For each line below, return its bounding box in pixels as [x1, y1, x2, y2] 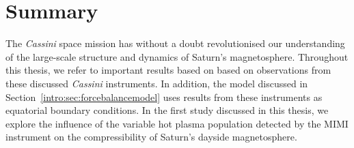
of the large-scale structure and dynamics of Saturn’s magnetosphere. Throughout [5, 49, 349, 63]
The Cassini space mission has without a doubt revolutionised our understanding [5, 36, 345, 50]
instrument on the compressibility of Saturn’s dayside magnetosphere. [5, 130, 297, 144]
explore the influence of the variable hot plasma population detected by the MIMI [5, 116, 349, 130]
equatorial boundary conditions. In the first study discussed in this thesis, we [5, 103, 329, 117]
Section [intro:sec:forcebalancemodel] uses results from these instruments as [5, 89, 323, 104]
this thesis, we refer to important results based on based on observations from [5, 63, 331, 77]
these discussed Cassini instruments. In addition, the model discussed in [5, 76, 308, 90]
